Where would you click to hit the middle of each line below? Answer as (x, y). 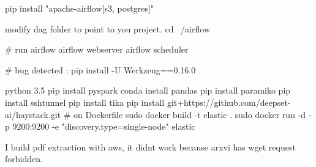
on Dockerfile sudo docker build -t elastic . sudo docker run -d (190, 114)
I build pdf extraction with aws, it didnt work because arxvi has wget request (150, 147)
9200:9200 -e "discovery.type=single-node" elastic (104, 126)
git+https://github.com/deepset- (229, 102)
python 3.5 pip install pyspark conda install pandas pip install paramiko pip (148, 90)
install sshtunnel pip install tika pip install (85, 102)
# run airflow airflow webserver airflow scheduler (97, 49)
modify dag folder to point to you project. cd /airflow (107, 28)
